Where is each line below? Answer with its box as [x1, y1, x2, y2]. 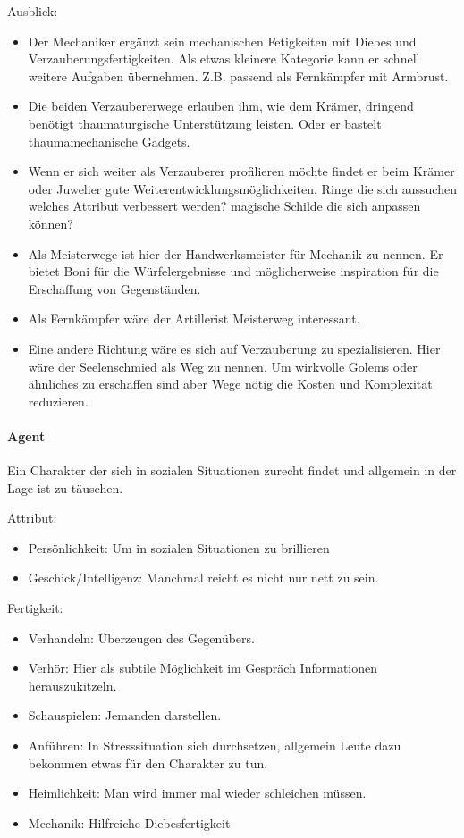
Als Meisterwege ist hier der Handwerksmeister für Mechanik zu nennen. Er [28, 244, 443, 263]
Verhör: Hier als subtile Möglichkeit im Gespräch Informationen [28, 658, 378, 677]
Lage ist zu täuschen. [7, 478, 123, 497]
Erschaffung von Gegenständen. [28, 279, 201, 297]
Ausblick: [7, 2, 58, 20]
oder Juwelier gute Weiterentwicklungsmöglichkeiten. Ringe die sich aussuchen [28, 179, 457, 197]
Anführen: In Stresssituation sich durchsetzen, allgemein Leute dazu [28, 736, 401, 755]
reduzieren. [28, 391, 89, 410]
